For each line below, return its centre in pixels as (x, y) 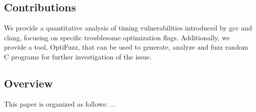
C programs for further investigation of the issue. (78, 56)
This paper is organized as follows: (56, 103)
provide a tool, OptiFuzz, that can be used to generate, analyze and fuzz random (126, 47)
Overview (29, 83)
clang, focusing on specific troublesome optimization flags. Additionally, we (117, 37)
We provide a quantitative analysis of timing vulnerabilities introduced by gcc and (128, 28)
